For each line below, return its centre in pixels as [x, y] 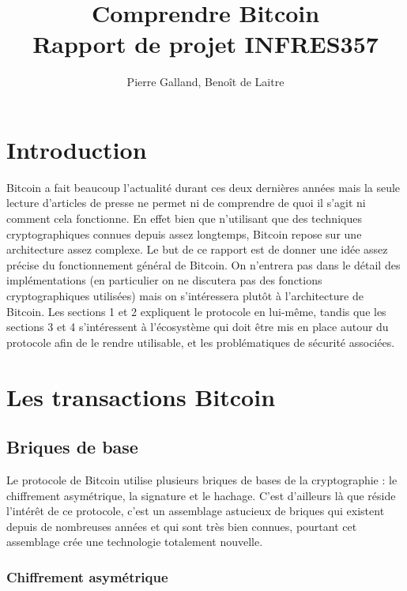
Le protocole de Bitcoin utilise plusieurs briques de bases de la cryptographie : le [202, 479]
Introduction [77, 149]
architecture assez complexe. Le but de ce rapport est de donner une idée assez [197, 249]
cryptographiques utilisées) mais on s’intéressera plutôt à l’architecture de [185, 295]
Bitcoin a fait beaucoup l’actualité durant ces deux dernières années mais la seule [203, 187]
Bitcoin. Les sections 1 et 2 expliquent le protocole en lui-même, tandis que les [196, 311]
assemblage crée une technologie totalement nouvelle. [135, 542]
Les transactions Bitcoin [141, 396]
